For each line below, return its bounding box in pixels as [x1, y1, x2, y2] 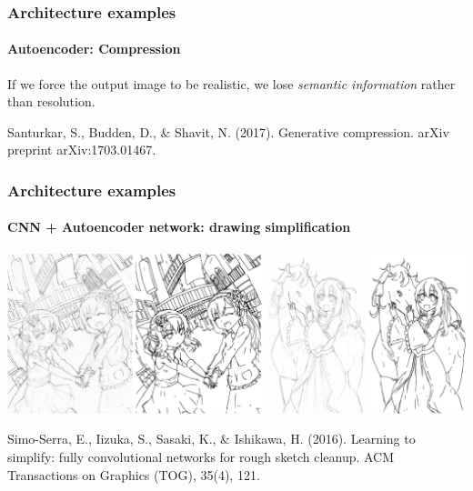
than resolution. [7, 92, 96, 111]
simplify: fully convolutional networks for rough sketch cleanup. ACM [7, 447, 395, 466]
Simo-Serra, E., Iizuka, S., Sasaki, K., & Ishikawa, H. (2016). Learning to [7, 429, 416, 448]
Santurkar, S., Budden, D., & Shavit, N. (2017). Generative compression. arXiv [7, 122, 449, 141]
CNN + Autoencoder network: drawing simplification [7, 217, 351, 236]
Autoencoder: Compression [7, 39, 181, 58]
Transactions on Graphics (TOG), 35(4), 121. [7, 465, 260, 484]
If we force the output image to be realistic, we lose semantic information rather [7, 74, 456, 93]
